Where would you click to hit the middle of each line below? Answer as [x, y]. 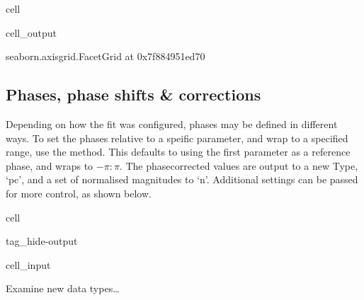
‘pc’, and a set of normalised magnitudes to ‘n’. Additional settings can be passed [182, 179]
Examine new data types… [63, 288]
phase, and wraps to [50, 165]
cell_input [28, 264]
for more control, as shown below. [79, 193]
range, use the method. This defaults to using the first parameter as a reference [178, 152]
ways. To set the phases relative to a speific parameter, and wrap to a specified [177, 138]
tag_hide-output [42, 241]
